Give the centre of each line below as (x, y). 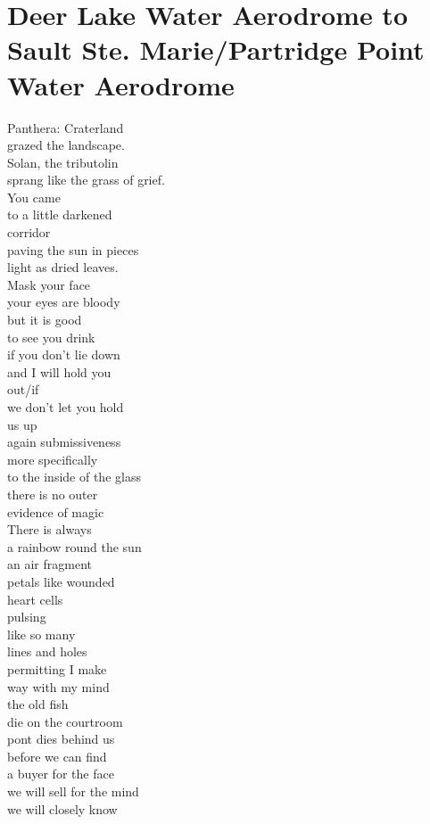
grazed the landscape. (66, 145)
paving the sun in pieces (73, 249)
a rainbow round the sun (74, 546)
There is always (50, 529)
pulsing (27, 617)
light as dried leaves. (63, 267)
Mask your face (49, 284)
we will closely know (62, 808)
